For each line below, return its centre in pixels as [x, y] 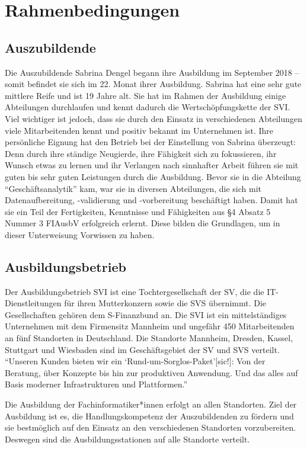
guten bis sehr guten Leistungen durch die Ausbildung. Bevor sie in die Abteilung [153, 176]
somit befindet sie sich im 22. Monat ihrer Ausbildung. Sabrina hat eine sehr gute [153, 84]
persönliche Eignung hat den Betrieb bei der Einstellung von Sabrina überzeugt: [151, 142]
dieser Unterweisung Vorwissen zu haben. [80, 234]
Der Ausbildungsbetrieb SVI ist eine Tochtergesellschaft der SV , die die [135, 291]
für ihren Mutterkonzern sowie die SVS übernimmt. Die [165, 303]
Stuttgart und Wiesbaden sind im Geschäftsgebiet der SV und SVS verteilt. [142, 349]
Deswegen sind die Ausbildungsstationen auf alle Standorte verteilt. [127, 439]
